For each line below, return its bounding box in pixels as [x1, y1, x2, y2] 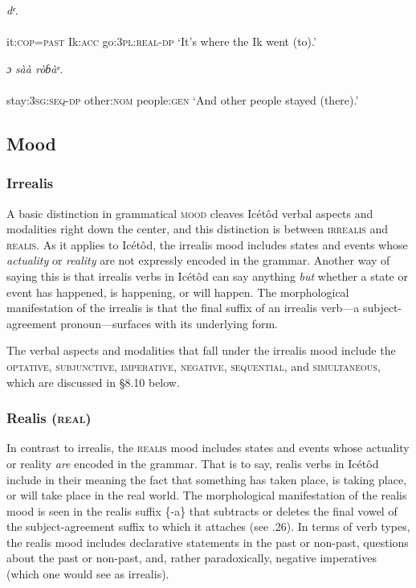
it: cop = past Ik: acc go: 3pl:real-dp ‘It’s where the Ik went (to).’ [6, 33, 316, 50]
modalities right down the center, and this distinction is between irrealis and [6, 220, 389, 237]
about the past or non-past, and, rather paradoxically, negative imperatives [6, 549, 377, 566]
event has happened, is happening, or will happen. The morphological [6, 283, 349, 300]
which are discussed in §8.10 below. [6, 373, 180, 390]
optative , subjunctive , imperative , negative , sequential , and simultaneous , [6, 357, 381, 374]
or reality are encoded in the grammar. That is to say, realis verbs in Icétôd [6, 454, 379, 471]
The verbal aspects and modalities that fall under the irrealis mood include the [6, 342, 396, 359]
